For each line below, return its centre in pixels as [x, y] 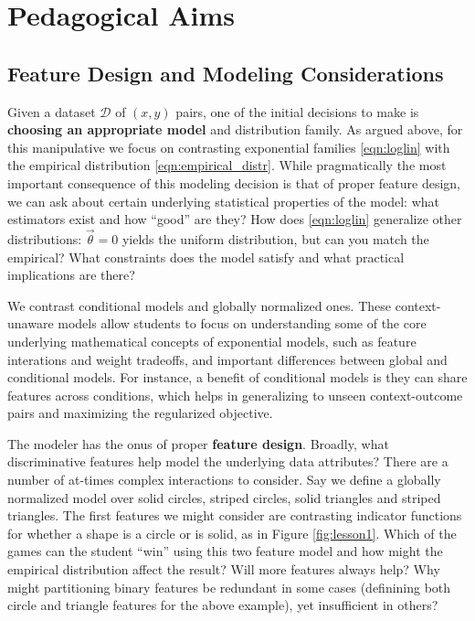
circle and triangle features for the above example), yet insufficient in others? [223, 605]
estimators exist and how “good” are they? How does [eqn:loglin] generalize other [235, 219]
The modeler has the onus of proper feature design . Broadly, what [198, 443]
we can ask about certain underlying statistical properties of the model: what [223, 201]
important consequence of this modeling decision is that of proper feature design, [234, 182]
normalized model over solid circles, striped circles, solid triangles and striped [224, 497]
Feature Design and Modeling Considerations [226, 73]
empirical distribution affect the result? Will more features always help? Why [224, 569]
